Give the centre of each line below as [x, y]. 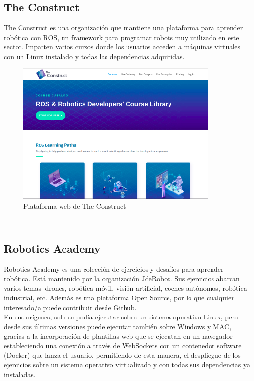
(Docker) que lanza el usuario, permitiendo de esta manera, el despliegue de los [122, 355]
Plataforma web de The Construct [75, 205]
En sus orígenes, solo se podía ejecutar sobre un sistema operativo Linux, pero [121, 317]
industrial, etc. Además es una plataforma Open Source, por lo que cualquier [119, 297]
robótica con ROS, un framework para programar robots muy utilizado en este [122, 37]
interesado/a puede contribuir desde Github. [70, 307]
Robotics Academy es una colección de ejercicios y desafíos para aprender [114, 269]
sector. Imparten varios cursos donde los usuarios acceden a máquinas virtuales [122, 47]
